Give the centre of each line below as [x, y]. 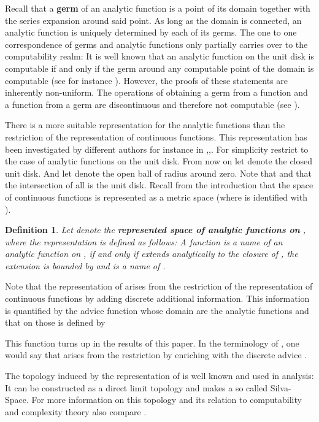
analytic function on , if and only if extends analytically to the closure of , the [152, 254]
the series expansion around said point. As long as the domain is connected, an [153, 20]
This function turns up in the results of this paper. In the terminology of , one [152, 343]
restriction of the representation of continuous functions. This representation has [156, 136]
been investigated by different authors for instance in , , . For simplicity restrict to [157, 149]
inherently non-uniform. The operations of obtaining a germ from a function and [156, 92]
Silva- [281, 387]
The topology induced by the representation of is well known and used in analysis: [159, 376]
